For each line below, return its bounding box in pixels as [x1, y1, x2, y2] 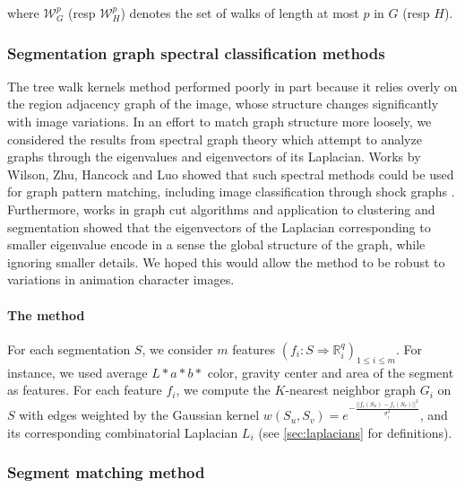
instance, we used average [7, 362, 148, 381]
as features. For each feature [7, 380, 162, 399]
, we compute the [176, 380, 271, 399]
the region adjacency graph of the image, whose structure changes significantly [7, 94, 439, 113]
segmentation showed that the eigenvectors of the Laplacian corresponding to [7, 217, 431, 236]
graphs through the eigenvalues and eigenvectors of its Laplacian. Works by [7, 147, 421, 166]
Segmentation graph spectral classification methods [7, 41, 385, 64]
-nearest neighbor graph [285, 380, 417, 399]
